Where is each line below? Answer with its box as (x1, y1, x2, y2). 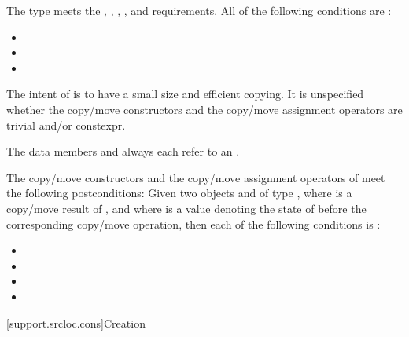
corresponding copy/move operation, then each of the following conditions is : (6, 215, 381, 232)
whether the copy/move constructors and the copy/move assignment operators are (6, 101, 403, 117)
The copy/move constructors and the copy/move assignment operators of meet (6, 169, 385, 185)
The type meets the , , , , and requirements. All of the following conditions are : (6, 2, 392, 18)
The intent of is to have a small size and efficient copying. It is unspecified (6, 86, 364, 102)
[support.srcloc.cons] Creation (6, 314, 146, 331)
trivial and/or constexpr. (6, 116, 126, 133)
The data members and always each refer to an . (6, 143, 240, 159)
